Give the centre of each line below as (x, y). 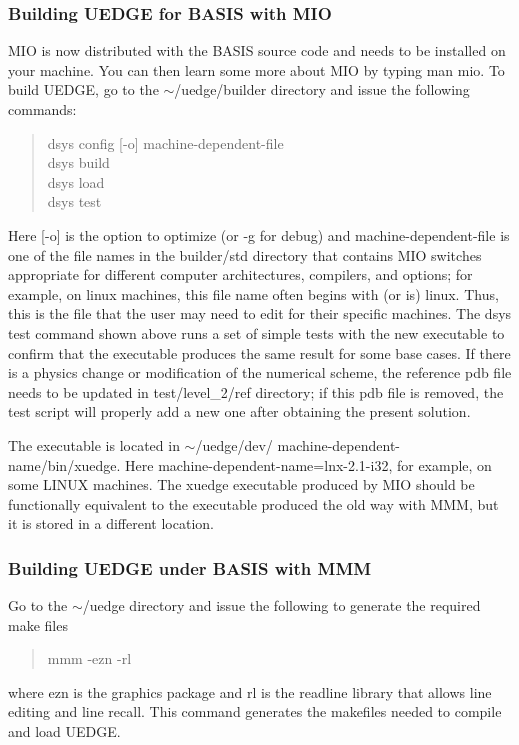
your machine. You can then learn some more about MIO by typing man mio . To (256, 69)
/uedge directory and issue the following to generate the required (281, 605)
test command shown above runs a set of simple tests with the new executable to (256, 332)
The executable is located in (94, 444)
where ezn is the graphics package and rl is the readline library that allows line (250, 691)
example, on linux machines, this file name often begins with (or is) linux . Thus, (253, 293)
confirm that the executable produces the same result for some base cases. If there (259, 352)
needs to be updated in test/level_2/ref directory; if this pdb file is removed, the (256, 391)
